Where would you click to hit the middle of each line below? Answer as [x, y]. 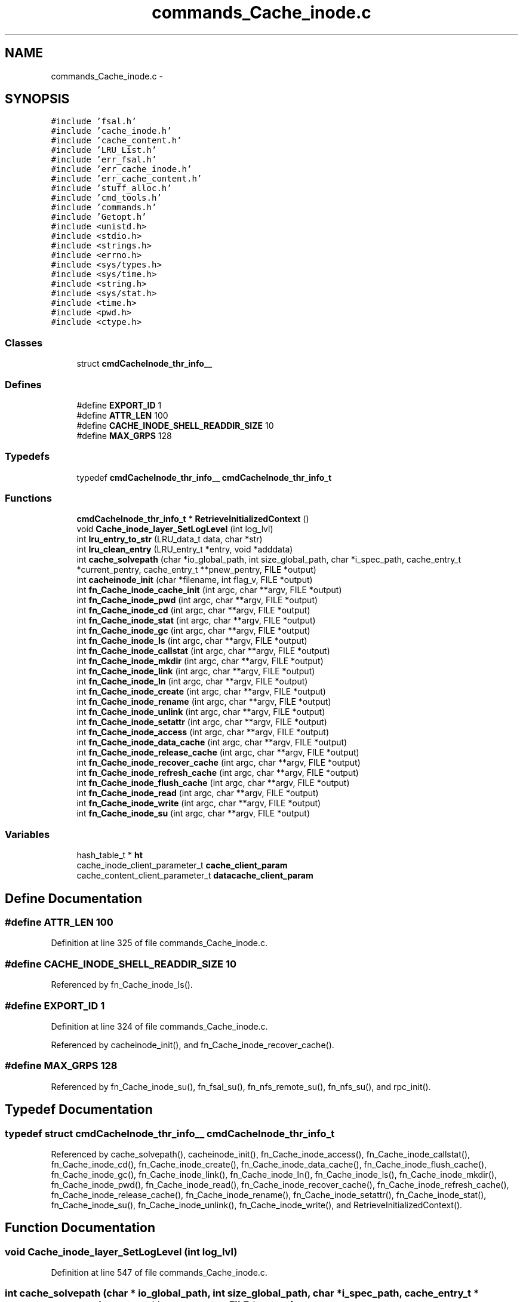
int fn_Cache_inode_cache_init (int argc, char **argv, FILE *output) [209, 590]
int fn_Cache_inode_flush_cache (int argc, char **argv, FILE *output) [213, 783]
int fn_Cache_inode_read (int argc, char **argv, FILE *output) [198, 793]
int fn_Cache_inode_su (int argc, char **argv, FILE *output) [193, 813]
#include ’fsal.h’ [94, 122]
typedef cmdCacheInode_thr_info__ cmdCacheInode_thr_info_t [204, 477]
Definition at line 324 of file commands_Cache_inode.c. [159, 1026]
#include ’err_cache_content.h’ [127, 179]
